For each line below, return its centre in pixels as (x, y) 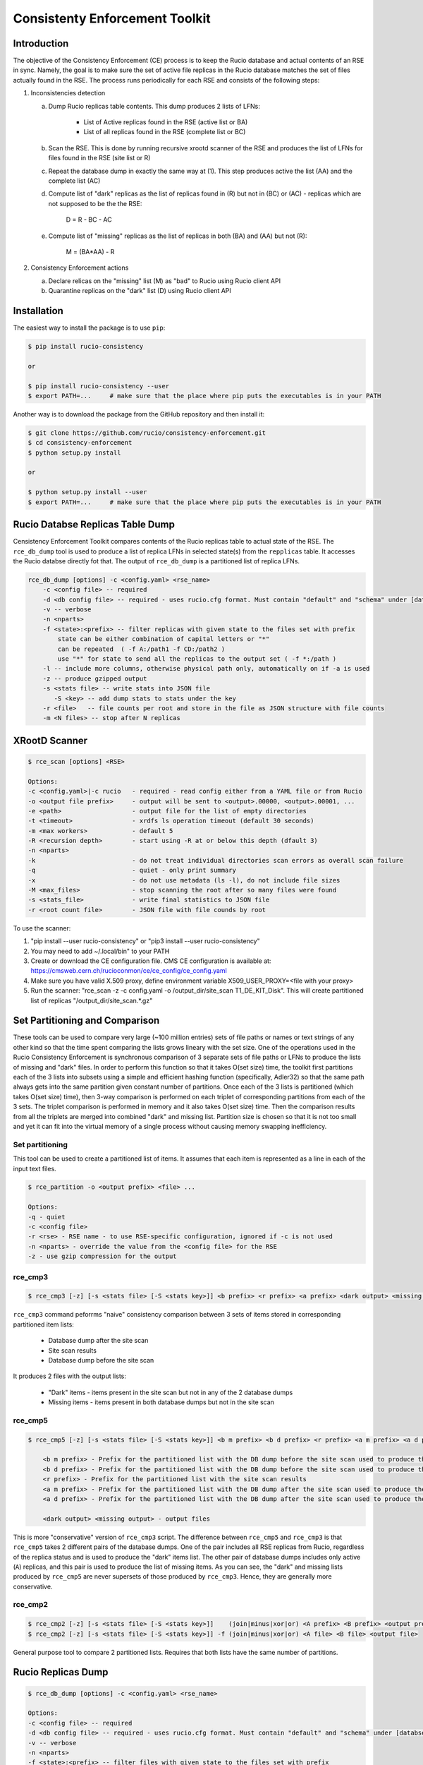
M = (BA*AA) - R (90, 251)
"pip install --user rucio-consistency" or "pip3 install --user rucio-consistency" (145, 941)
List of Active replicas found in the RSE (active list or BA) (166, 122)
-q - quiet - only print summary (132, 870)
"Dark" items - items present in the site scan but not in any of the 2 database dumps (171, 1392)
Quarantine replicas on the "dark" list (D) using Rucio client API (140, 291)
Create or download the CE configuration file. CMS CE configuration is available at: (151, 961)
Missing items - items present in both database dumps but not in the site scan (161, 1402)
